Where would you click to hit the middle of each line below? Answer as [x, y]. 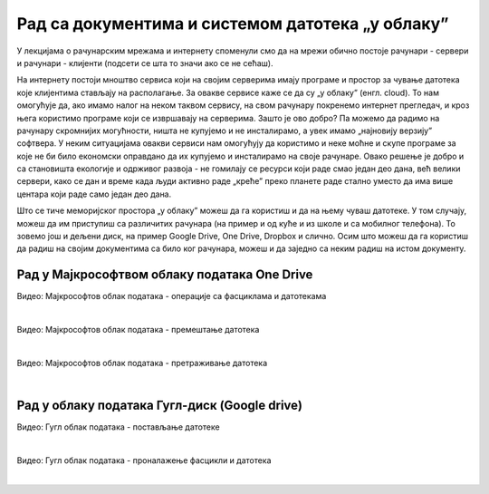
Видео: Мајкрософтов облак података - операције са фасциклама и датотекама [172, 296]
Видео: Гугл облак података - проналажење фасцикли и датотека [144, 460]
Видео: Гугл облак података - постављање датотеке [119, 427]
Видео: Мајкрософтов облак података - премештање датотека [138, 330]
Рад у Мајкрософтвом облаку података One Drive [165, 275]
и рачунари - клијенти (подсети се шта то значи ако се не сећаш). [145, 63]
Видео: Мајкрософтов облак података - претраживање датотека [142, 363]
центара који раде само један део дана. [94, 194]
